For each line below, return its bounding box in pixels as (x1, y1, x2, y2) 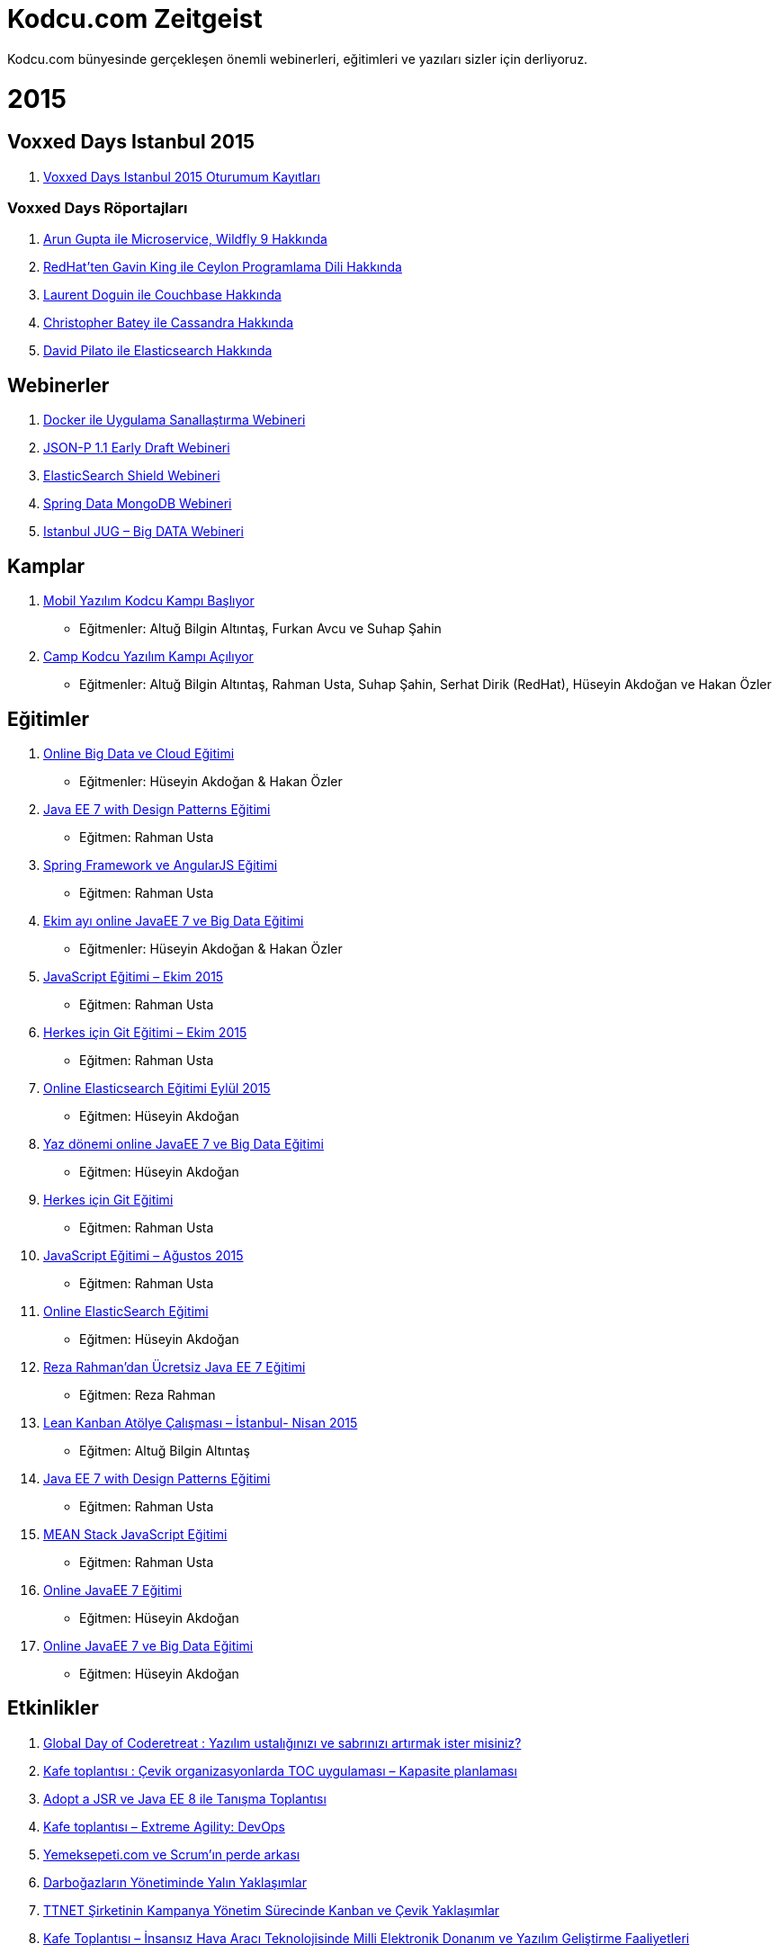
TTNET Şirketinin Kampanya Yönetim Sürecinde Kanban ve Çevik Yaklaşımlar (43, 1902, 500, 1918)
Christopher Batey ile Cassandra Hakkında (43, 315, 294, 331)
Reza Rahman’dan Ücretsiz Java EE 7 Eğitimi (43, 1358, 306, 1375)
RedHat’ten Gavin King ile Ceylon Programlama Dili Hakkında (43, 259, 402, 275)
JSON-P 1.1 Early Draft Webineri (43, 440, 230, 456)
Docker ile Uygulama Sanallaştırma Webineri (43, 412, 306, 428)
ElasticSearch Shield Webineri (43, 468, 220, 484)
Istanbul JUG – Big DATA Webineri (43, 524, 244, 540)
